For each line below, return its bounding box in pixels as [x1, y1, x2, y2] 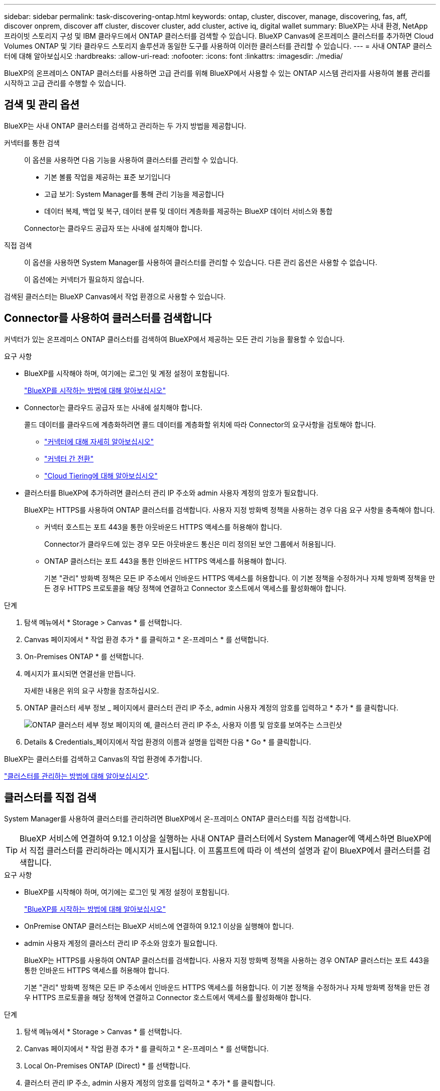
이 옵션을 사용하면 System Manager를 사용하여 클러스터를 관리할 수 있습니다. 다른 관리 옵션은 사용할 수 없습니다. [24, 258, 377, 267]
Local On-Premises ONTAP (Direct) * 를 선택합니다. [24, 1061, 190, 1070]
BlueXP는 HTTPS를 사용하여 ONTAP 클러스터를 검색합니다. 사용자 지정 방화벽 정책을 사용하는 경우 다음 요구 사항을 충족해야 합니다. [24, 505, 435, 514]
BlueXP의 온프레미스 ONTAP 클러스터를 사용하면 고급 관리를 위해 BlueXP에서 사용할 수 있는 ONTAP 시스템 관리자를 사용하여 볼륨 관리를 [4, 69, 430, 77]
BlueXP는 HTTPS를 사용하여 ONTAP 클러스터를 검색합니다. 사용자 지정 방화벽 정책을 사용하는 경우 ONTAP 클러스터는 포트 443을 [24, 955, 429, 964]
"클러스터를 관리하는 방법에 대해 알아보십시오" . [4, 771, 150, 780]
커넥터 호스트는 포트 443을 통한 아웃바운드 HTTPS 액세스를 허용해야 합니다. [44, 522, 282, 531]
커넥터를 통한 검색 [4, 138, 60, 147]
